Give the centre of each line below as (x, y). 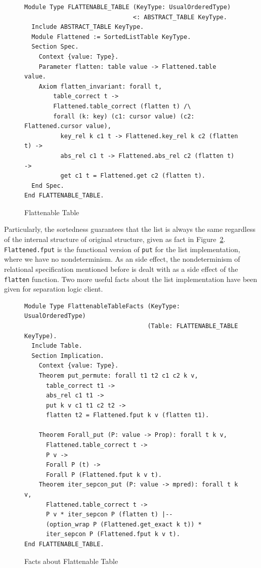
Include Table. (57, 346)
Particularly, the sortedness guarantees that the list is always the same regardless (130, 229)
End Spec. (48, 186)
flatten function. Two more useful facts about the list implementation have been (131, 279)
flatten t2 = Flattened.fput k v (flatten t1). (127, 415)
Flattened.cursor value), (68, 126)
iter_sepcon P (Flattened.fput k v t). (113, 534)
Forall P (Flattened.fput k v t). (104, 475)
